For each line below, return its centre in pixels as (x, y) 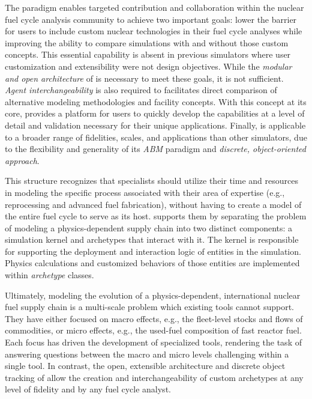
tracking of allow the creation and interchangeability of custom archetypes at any (154, 377)
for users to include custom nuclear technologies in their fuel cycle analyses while (154, 31)
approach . (22, 160)
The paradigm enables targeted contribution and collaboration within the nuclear (154, 7)
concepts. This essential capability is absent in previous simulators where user (148, 54)
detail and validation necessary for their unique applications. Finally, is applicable (155, 125)
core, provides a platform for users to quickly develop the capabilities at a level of (155, 113)
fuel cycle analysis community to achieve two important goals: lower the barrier (151, 19)
